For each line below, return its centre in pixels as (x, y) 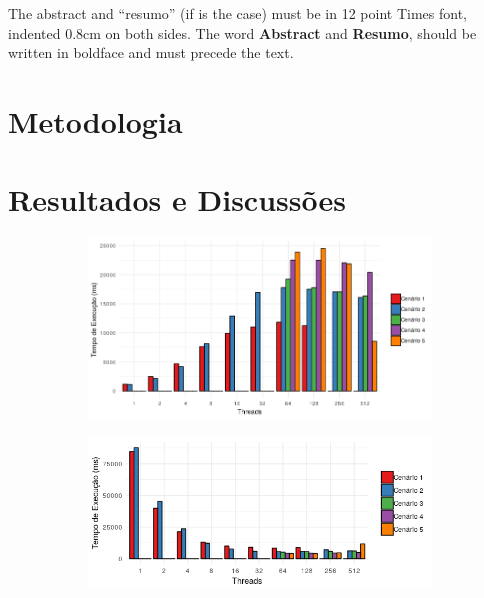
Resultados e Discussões (177, 199)
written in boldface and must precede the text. (151, 52)
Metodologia (95, 120)
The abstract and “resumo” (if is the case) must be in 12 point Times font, (237, 13)
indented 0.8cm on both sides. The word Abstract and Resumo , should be (242, 32)
